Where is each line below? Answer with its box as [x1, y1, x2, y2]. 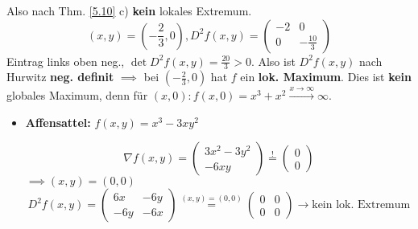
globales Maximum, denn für [6, 87, 148, 104]
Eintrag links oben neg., [6, 52, 125, 69]
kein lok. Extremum [312, 199, 411, 211]
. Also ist [250, 52, 296, 69]
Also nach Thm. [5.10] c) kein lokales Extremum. [6, 2, 252, 18]
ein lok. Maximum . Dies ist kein [240, 68, 412, 85]
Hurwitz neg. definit [6, 68, 114, 85]
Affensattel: [25, 113, 91, 130]
